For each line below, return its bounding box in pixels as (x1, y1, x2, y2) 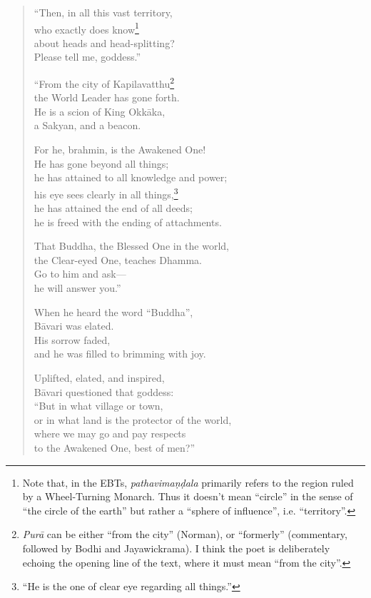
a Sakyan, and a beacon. (34, 118, 141, 133)
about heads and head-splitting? (34, 35, 175, 50)
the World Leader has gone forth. (34, 90, 180, 105)
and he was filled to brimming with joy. (34, 346, 206, 361)
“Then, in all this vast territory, (34, 5, 173, 19)
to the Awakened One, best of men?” (34, 440, 195, 455)
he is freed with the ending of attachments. (34, 214, 222, 229)
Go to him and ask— (34, 266, 126, 281)
